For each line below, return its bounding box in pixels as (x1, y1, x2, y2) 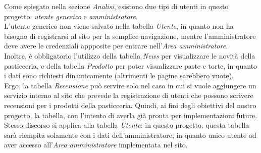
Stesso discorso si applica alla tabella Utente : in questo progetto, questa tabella (4, 120, 249, 130)
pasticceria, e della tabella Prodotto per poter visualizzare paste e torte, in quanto (4, 60, 257, 71)
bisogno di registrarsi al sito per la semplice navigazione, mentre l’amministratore (4, 30, 256, 41)
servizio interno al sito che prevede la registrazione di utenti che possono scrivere (4, 90, 253, 100)
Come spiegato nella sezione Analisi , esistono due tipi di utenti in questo (4, 1, 229, 11)
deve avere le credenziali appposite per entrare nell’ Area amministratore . (4, 40, 228, 51)
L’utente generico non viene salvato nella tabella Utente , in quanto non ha (4, 21, 234, 31)
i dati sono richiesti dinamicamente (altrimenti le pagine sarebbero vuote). (4, 70, 234, 81)
